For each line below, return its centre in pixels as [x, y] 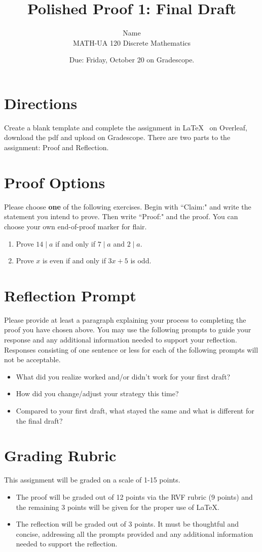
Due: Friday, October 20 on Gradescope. [132, 60]
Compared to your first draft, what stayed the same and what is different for [135, 410]
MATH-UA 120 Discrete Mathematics [132, 42]
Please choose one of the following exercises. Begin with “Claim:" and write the [128, 206]
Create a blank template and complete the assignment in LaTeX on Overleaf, [126, 127]
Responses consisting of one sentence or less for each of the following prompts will [131, 349]
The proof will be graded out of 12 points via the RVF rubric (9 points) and [134, 496]
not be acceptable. [32, 359]
